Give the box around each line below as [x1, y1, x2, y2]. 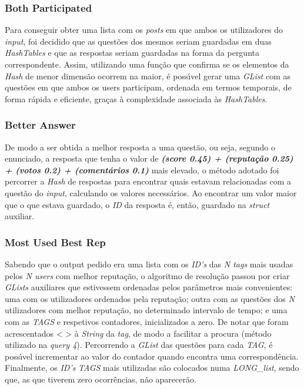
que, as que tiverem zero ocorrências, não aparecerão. [5, 373, 196, 385]
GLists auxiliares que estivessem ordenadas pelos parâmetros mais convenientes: [5, 281, 293, 293]
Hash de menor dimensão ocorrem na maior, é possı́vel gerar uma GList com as [5, 69, 290, 82]
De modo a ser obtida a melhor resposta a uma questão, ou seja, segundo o [5, 140, 276, 153]
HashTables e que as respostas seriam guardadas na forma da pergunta [5, 46, 259, 59]
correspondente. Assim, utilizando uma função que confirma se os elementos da [5, 58, 289, 70]
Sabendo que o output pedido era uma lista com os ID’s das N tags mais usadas [5, 257, 293, 270]
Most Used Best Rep [5, 234, 106, 249]
